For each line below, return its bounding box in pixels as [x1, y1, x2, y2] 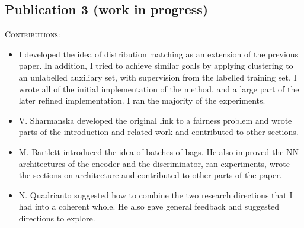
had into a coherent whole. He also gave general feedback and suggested [18, 200, 280, 213]
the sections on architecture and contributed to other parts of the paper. [18, 169, 282, 181]
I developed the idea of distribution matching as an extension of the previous [18, 47, 299, 60]
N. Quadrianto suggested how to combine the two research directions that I [18, 188, 293, 201]
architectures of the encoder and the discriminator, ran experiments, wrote [18, 157, 290, 169]
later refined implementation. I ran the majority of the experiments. [18, 94, 265, 107]
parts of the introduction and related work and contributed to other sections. [18, 126, 299, 138]
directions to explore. [18, 211, 95, 224]
